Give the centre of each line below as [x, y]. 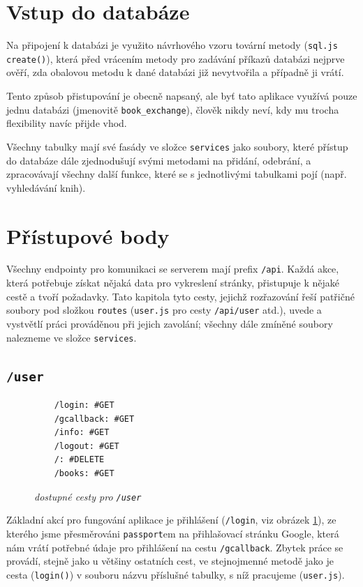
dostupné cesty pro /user [88, 496]
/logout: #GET [87, 446]
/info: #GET [82, 433]
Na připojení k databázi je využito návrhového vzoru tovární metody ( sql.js [172, 45]
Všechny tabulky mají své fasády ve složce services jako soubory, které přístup [177, 146]
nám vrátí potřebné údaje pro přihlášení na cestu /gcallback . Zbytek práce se [175, 547]
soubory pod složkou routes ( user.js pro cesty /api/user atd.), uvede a [164, 310]
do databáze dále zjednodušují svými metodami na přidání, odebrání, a [159, 160]
